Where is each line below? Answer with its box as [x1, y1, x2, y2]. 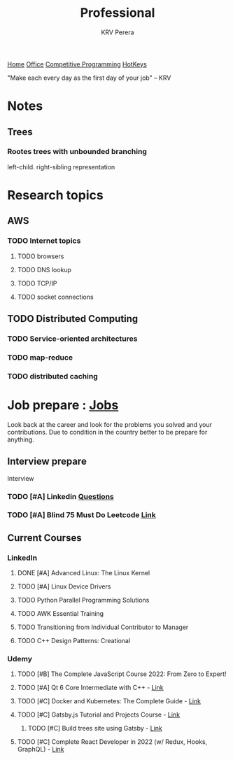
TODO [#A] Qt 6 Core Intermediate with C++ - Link [17, 684, 164, 692]
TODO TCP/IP [17, 279, 57, 288]
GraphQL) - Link [17, 745, 64, 754]
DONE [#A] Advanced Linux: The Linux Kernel [17, 569, 150, 577]
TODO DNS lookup [17, 265, 72, 274]
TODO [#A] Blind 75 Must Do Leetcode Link [7, 510, 156, 520]
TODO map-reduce [7, 352, 73, 362]
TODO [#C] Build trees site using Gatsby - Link [27, 724, 162, 733]
